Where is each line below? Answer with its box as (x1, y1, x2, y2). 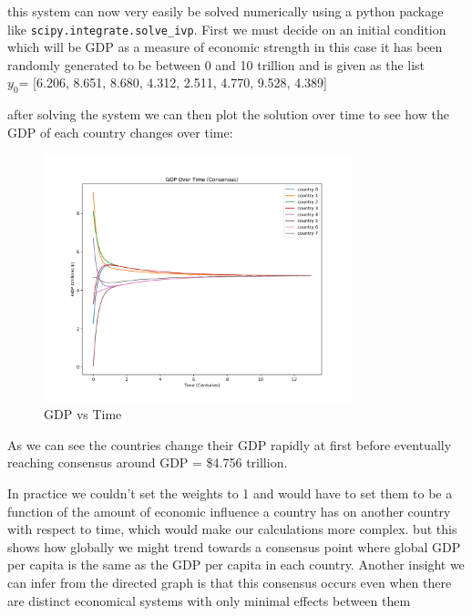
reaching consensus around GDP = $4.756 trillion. (7, 453, 288, 472)
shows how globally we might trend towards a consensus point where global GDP (7, 537, 461, 556)
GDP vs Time (44, 405, 122, 424)
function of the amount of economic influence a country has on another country (7, 501, 451, 520)
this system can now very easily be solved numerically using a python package (7, 2, 444, 20)
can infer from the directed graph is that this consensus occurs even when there (7, 573, 452, 592)
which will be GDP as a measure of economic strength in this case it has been (7, 37, 443, 56)
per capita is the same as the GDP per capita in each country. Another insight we (7, 555, 465, 574)
